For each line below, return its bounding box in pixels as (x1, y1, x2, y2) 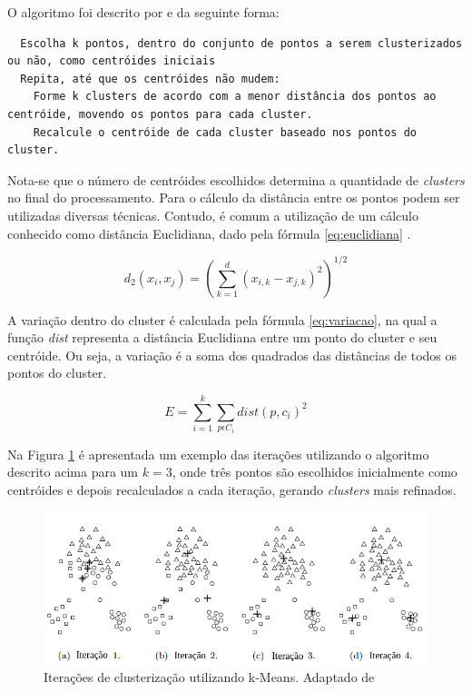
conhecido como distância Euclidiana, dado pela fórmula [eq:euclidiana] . (7, 223, 411, 242)
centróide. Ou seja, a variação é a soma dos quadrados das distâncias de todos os (7, 345, 457, 364)
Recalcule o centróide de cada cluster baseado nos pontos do (33, 125, 418, 139)
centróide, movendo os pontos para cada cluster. (7, 107, 313, 121)
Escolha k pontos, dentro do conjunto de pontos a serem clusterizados (20, 36, 463, 50)
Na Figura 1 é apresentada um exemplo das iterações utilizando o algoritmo (7, 444, 429, 463)
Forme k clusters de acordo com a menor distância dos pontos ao (33, 90, 437, 104)
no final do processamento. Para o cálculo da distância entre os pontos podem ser (7, 188, 460, 207)
